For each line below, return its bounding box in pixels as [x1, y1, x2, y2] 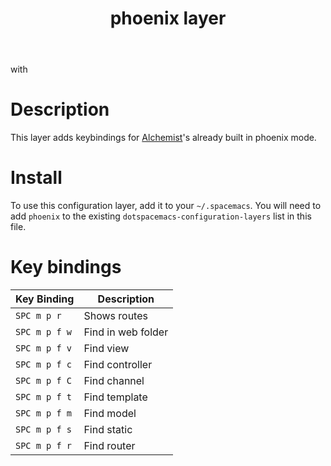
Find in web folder [83, 325, 169, 339]
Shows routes [83, 309, 148, 322]
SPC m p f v [15, 343, 73, 354]
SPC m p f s [15, 424, 73, 435]
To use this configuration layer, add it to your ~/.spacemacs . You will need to [10, 200, 322, 212]
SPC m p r [15, 310, 62, 321]
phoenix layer [109, 7, 227, 30]
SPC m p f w [15, 327, 73, 337]
